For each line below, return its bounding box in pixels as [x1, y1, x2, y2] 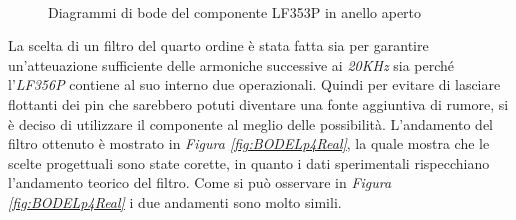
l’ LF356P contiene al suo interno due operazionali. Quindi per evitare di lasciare [8, 74, 501, 95]
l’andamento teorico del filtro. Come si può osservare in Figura [8, 172, 392, 193]
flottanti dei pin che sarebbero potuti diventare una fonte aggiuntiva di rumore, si [8, 93, 509, 114]
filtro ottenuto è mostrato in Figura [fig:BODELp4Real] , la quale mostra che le [8, 133, 490, 154]
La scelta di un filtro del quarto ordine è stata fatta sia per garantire [8, 35, 429, 56]
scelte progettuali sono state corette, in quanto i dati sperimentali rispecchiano [8, 152, 490, 173]
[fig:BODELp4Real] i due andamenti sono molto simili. [8, 191, 342, 212]
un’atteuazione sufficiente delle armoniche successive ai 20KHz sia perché [8, 54, 455, 75]
